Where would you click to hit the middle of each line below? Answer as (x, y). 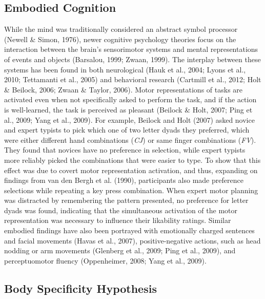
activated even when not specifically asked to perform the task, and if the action (130, 99)
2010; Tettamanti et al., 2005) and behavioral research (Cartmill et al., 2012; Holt (133, 79)
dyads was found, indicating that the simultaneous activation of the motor (121, 210)
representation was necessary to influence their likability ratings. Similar (118, 220)
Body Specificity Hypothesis (80, 288)
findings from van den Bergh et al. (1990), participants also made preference (124, 180)
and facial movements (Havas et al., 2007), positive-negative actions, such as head (132, 240)
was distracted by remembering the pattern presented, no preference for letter (126, 200)
